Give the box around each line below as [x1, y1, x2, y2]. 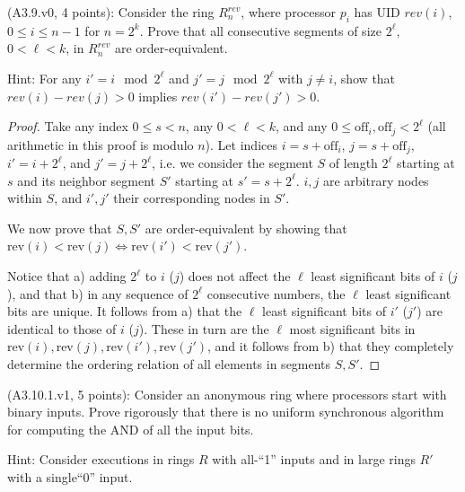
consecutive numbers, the [206, 284, 346, 303]
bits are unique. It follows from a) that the [7, 302, 242, 321]
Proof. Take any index [7, 117, 128, 136]
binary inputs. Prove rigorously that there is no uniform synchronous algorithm [7, 402, 444, 421]
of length [329, 154, 378, 172]
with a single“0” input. [7, 467, 133, 486]
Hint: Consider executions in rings [7, 450, 195, 469]
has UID [354, 3, 400, 21]
